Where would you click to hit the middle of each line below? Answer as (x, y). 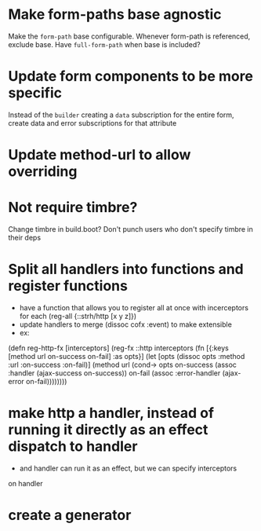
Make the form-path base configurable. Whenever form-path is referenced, (129, 36)
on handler (25, 483)
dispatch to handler (73, 447)
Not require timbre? (73, 208)
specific (35, 93)
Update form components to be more (130, 77)
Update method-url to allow (100, 155)
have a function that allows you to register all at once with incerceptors (134, 307)
